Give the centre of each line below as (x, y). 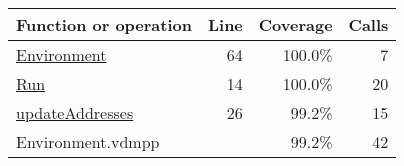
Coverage (295, 24)
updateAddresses (75, 112)
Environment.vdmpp (88, 141)
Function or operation (104, 24)
